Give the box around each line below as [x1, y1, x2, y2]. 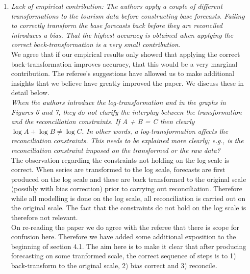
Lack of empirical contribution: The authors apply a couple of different [11, 1, 223, 11]
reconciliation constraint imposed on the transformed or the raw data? [11, 145, 221, 155]
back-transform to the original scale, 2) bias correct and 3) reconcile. [11, 260, 217, 271]
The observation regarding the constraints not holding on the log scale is [11, 154, 229, 165]
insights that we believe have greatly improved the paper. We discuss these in [11, 77, 244, 88]
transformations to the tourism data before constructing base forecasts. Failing [11, 10, 245, 21]
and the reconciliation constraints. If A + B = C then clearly [11, 116, 195, 126]
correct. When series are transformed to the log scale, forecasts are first [11, 164, 225, 174]
